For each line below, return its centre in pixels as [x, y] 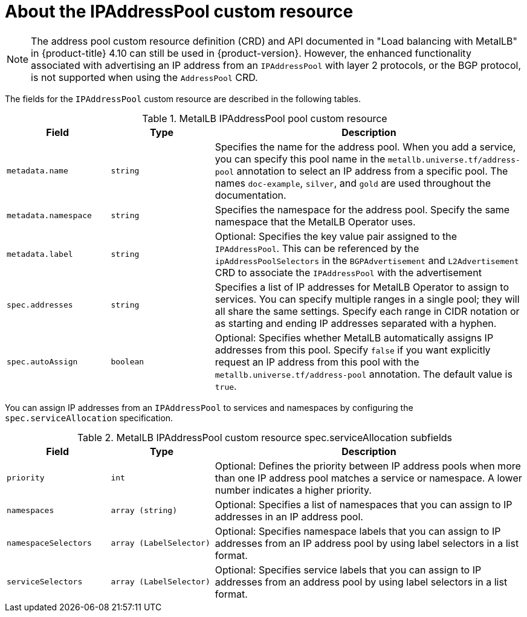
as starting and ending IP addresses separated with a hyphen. [356, 323]
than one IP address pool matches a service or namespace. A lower [368, 478]
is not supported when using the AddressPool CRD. [144, 77]
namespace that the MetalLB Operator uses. [315, 221]
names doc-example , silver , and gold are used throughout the [353, 183]
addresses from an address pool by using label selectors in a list [361, 582]
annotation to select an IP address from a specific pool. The [372, 171]
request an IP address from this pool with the [317, 362]
